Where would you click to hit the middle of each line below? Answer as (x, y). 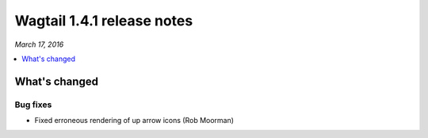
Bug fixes (33, 105)
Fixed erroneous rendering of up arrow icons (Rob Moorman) (134, 121)
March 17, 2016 (39, 44)
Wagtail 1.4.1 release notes (104, 21)
